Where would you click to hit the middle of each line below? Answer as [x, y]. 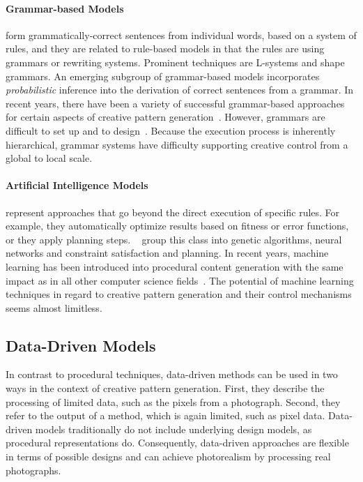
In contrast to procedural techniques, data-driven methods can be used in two [172, 374]
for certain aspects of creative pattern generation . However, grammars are [165, 117]
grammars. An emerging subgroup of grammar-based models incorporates [163, 76]
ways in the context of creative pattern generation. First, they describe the [165, 388]
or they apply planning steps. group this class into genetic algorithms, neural [174, 239]
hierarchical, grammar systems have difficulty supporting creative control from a [177, 144]
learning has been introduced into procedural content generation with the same [175, 266]
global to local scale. [49, 158]
